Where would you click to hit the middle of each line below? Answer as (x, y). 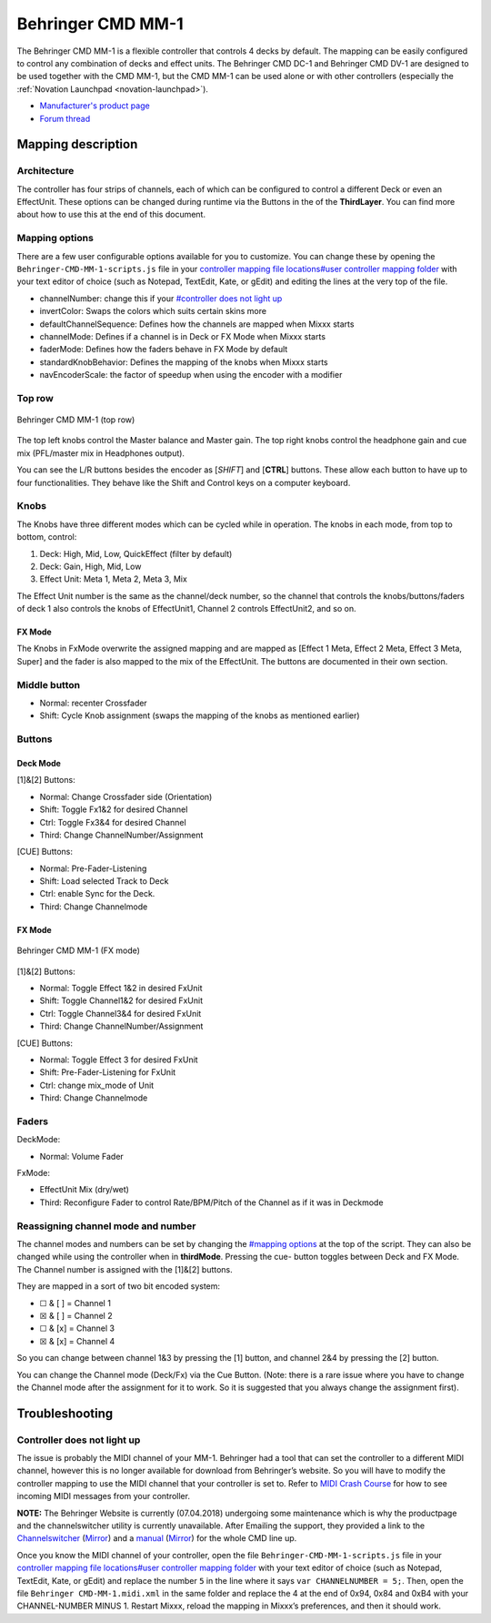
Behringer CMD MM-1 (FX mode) (79, 950)
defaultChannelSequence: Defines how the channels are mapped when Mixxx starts (197, 324)
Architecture (45, 171)
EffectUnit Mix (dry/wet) (84, 1190)
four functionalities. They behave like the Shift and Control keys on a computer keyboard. (184, 482)
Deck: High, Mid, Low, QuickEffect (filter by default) (136, 553)
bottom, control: (47, 537)
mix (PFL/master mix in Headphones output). (101, 453)
